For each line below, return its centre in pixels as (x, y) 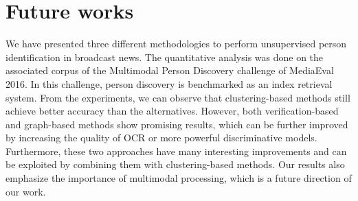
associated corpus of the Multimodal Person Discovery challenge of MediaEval (170, 70)
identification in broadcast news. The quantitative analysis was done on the (165, 57)
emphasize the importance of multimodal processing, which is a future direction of (179, 178)
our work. (26, 191)
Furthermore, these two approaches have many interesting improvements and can (176, 151)
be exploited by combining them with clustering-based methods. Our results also (175, 164)
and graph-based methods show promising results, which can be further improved (177, 124)
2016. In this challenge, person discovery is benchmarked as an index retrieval (169, 83)
